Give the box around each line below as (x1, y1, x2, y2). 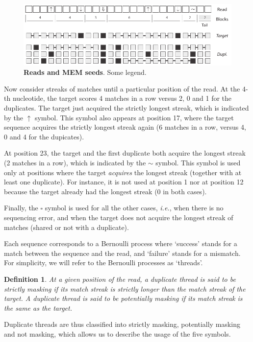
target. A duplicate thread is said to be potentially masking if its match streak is (4, 293, 243, 303)
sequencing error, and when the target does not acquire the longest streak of (4, 212, 233, 222)
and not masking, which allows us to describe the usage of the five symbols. (4, 328, 231, 339)
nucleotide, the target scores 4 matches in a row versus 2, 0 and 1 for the (12, 93, 232, 103)
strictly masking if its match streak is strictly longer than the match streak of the (4, 283, 246, 294)
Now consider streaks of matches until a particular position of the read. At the (4, 83, 240, 93)
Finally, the (4, 203, 38, 213)
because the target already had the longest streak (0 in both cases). (4, 186, 207, 196)
